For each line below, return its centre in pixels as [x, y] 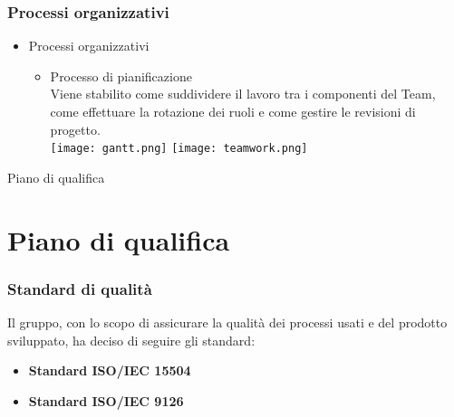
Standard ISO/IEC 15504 [110, 370]
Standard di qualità [80, 288]
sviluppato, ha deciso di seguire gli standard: [131, 340]
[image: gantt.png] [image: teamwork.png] [179, 149]
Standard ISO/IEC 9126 [106, 400]
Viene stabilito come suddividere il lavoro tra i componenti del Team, [243, 94]
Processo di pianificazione [121, 76]
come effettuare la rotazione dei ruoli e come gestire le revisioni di [233, 111]
